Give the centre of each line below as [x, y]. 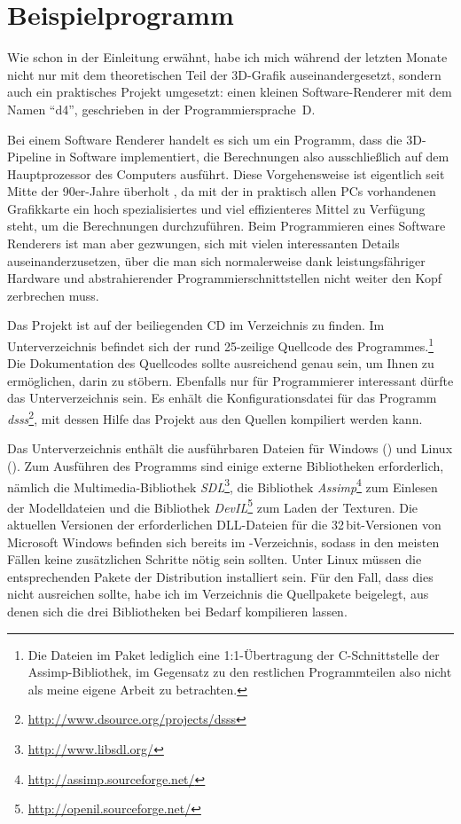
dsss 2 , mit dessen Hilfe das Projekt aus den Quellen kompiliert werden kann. [215, 417]
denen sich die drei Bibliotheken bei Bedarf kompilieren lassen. [177, 611]
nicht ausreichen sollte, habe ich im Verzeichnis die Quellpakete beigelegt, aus [218, 594]
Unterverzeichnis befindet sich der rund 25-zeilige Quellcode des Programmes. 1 [221, 345]
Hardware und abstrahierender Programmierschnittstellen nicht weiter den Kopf [225, 278]
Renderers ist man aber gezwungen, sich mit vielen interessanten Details [203, 243]
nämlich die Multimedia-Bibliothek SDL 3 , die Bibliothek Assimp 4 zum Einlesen [223, 485]
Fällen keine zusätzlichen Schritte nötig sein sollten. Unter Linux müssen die [215, 559]
